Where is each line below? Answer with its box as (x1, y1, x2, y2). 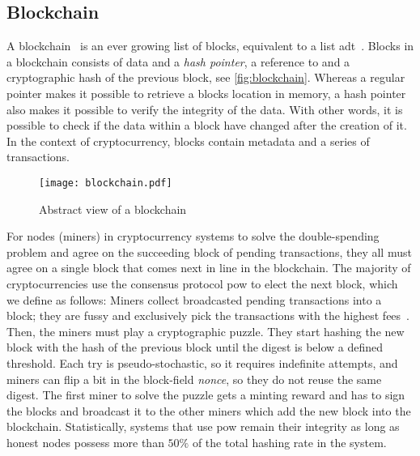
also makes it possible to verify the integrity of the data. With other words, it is (6, 100, 403, 117)
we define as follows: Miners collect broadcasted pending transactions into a (6, 291, 382, 308)
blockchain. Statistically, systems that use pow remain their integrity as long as (6, 418, 400, 435)
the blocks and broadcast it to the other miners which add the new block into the (6, 402, 411, 419)
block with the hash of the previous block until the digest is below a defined (6, 339, 384, 356)
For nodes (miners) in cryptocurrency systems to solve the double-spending (6, 228, 380, 245)
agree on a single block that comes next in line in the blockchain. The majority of (6, 259, 411, 276)
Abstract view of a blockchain (39, 200, 187, 217)
